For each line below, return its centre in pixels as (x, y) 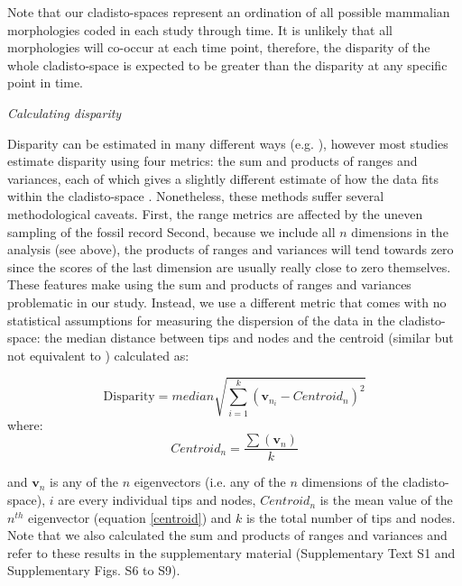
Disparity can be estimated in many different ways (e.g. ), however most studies (228, 143)
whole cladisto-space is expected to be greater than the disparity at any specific (227, 64)
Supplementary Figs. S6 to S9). (94, 570)
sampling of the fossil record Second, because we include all (171, 231)
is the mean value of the (386, 500)
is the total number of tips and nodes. (351, 517)
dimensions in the (400, 231)
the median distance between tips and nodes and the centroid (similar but (249, 338)
